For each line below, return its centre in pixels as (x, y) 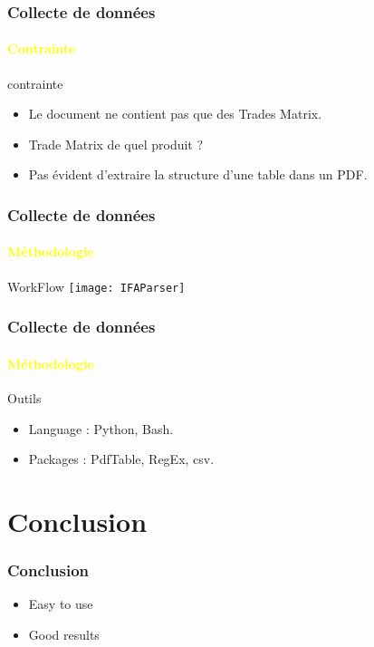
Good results (64, 634)
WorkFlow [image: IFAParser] (96, 286)
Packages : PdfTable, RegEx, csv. (121, 459)
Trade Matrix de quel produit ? (116, 144)
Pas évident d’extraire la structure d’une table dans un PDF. (198, 174)
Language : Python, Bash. (101, 428)
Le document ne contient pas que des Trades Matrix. (175, 114)
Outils (24, 397)
